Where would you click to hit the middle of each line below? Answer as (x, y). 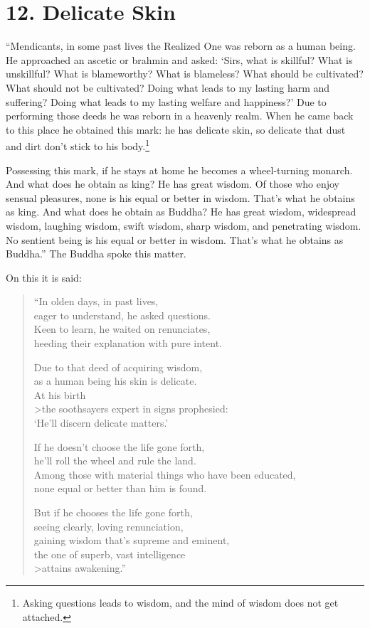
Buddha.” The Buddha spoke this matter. (96, 254)
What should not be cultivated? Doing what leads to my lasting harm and (168, 87)
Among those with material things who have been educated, (165, 474)
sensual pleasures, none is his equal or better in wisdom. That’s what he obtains (180, 197)
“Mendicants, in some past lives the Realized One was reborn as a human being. (181, 46)
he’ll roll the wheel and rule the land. (115, 461)
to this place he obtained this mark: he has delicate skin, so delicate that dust (176, 129)
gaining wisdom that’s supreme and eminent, (132, 540)
